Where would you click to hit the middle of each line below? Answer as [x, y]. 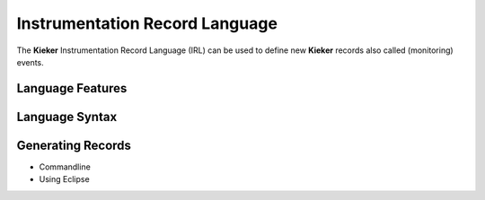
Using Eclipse [64, 179]
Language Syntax [67, 117]
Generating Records [74, 145]
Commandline [65, 167]
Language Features [72, 88]
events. [30, 62]
